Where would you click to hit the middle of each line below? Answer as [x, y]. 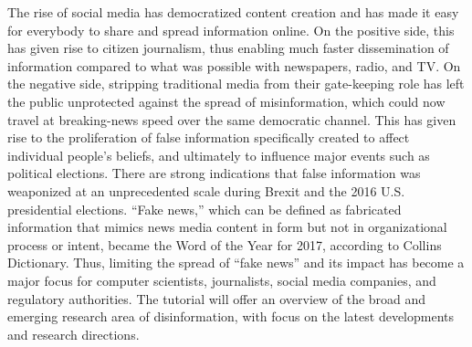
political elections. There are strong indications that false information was [214, 173]
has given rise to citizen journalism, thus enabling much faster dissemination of [228, 48]
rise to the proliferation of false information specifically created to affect [209, 137]
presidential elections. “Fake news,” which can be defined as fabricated [205, 209]
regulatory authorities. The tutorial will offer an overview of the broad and [217, 298]
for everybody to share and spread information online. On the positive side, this [231, 30]
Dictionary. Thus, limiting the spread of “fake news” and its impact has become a [236, 263]
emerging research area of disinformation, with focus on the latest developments [231, 316]
